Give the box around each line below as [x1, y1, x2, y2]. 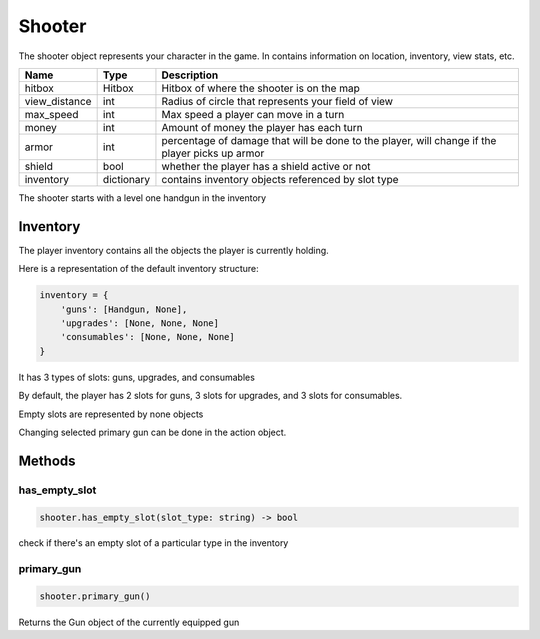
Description [161, 68, 219, 82]
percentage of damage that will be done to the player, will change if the [161, 133, 497, 147]
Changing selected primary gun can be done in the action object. [18, 426, 287, 438]
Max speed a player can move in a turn [161, 107, 345, 121]
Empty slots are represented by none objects [18, 408, 204, 420]
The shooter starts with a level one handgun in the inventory [18, 191, 267, 204]
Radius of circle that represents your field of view [161, 94, 394, 108]
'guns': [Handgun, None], [60, 303, 188, 315]
